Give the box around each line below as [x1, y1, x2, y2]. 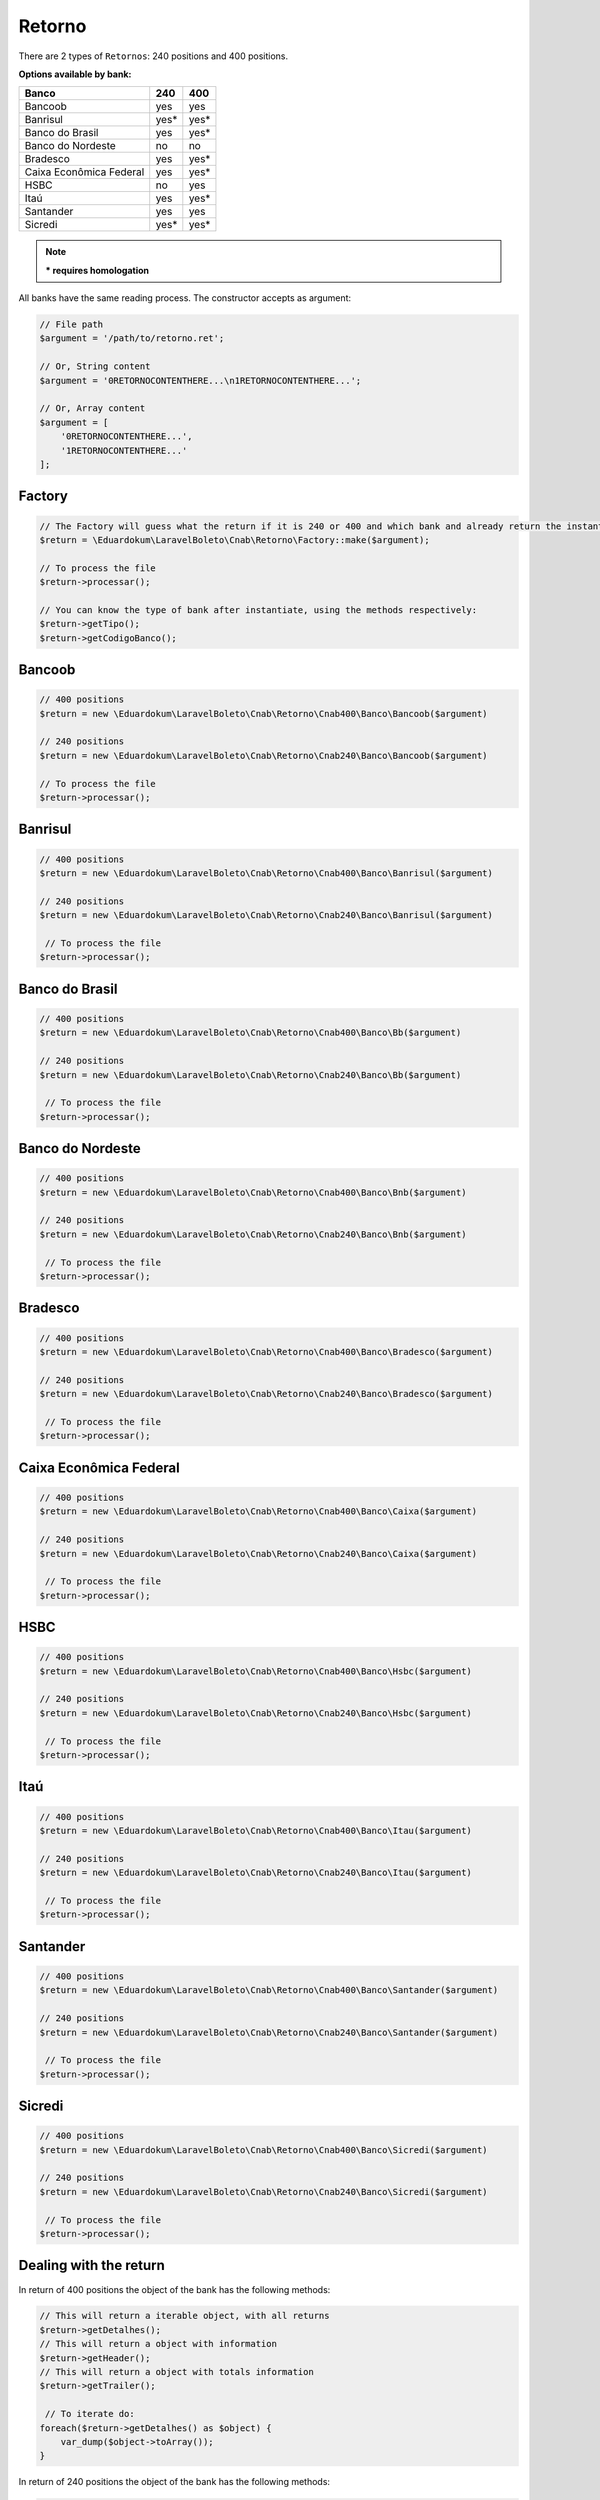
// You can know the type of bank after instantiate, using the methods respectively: [39, 604, 478, 615]
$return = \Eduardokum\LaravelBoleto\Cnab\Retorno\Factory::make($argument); [39, 534, 430, 545]
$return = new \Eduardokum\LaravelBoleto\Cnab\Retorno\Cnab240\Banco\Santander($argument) [39, 2026, 499, 2038]
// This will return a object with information [39, 2338, 277, 2350]
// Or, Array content [39, 403, 146, 414]
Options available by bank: [18, 68, 132, 80]
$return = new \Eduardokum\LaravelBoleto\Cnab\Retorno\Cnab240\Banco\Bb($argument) [39, 1069, 462, 1080]
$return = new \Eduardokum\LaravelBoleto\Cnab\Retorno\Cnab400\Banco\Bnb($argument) [39, 1186, 467, 1198]
